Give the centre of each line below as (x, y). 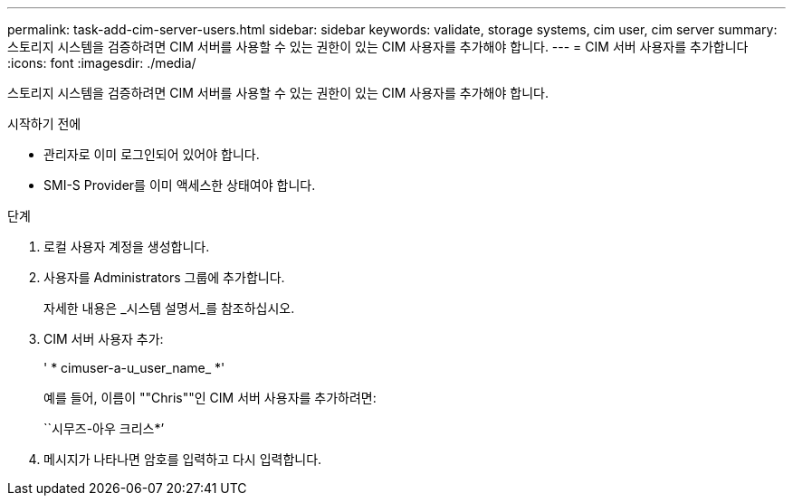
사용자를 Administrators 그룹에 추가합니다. (164, 277)
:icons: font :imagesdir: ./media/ (102, 63)
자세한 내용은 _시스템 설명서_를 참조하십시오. (169, 308)
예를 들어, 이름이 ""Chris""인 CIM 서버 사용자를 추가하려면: (210, 398)
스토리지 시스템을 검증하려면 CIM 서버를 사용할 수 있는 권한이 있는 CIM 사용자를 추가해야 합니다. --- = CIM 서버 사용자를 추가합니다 (378, 47)
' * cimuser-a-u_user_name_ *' (134, 368)
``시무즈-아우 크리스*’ (104, 428)
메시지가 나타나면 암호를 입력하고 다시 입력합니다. (183, 459)
